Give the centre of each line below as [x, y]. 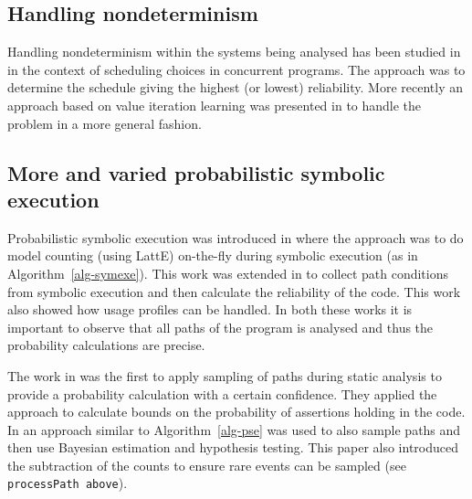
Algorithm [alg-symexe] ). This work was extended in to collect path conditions [228, 273]
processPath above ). [68, 483]
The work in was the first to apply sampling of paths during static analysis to [225, 375]
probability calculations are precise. [106, 345]
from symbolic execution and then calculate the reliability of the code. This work [234, 291]
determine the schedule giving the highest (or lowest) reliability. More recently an [235, 87]
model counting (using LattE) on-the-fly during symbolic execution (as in [213, 255]
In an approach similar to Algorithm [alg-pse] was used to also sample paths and [234, 429]
